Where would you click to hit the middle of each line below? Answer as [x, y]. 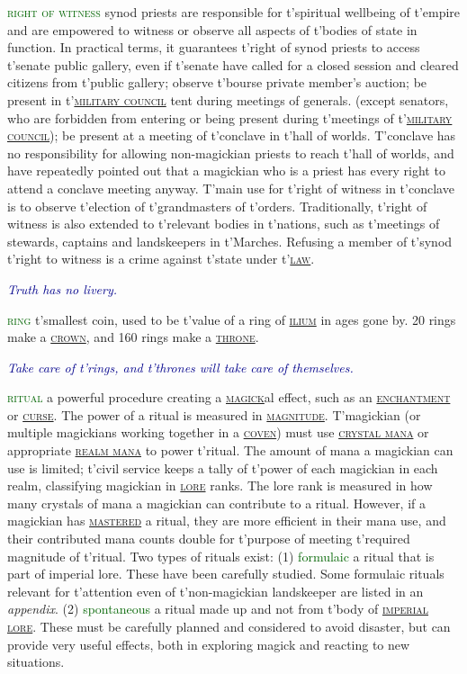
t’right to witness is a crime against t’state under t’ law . [161, 259]
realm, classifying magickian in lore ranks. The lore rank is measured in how [220, 485]
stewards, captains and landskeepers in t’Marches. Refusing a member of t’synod [230, 241]
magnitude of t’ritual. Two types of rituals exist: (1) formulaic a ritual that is [221, 556]
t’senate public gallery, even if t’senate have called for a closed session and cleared [233, 64]
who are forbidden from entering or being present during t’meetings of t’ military [230, 117]
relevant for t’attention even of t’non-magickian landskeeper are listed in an [216, 591]
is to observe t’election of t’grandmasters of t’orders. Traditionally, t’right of [217, 206]
